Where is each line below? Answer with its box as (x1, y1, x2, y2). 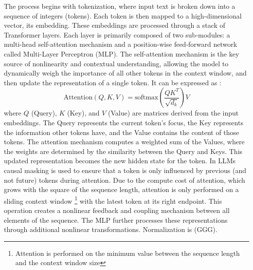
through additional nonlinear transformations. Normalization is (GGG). (4, 224, 217, 234)
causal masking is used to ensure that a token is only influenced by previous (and (4, 165, 247, 175)
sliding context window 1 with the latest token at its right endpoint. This (4, 194, 222, 206)
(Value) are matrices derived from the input (108, 108, 239, 118)
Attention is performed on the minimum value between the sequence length (15, 248, 240, 258)
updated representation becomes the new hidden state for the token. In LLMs (4, 155, 236, 166)
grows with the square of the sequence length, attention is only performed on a (4, 184, 239, 194)
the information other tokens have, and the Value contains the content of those (4, 127, 239, 137)
